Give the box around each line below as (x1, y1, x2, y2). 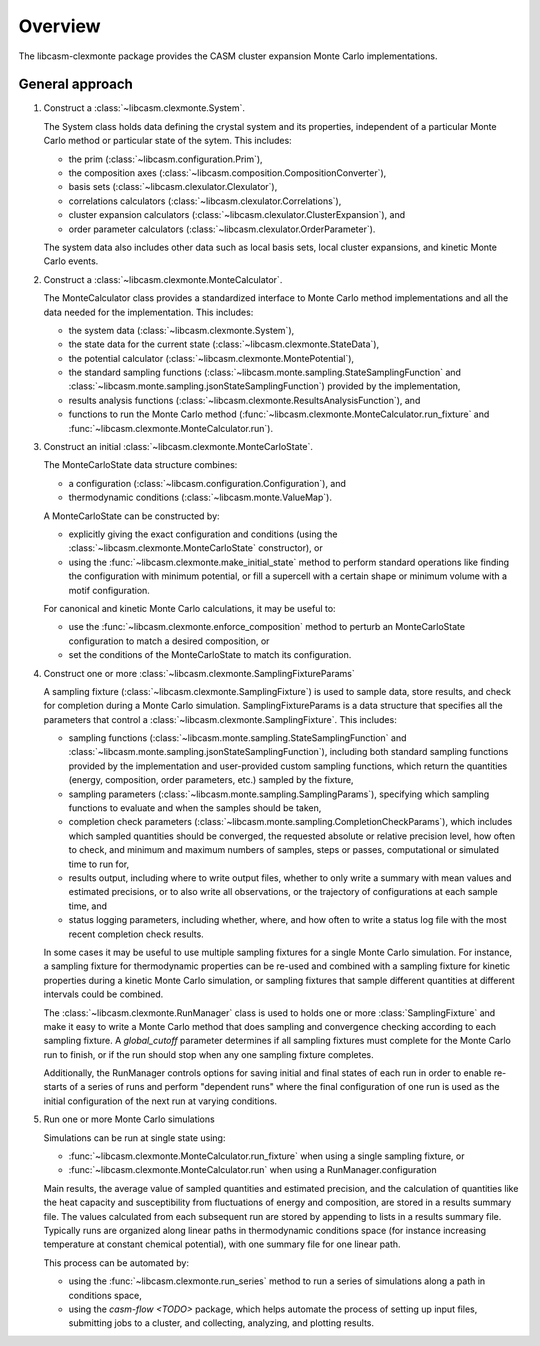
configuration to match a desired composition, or (68, 635, 270, 647)
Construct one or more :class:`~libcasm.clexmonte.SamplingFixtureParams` (43, 667, 355, 679)
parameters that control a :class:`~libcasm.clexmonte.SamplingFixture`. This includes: (43, 713, 397, 725)
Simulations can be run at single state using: (43, 1131, 226, 1144)
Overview (18, 15, 101, 37)
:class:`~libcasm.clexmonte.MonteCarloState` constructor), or (68, 542, 324, 554)
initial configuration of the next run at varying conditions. (43, 1095, 278, 1107)
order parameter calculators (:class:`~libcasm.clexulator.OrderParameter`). (68, 223, 376, 235)
